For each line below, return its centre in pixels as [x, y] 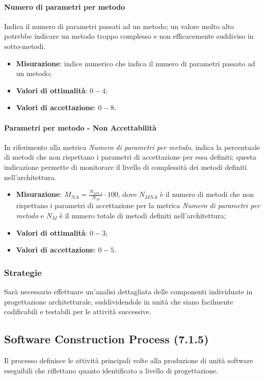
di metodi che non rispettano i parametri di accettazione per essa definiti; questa [130, 157]
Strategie [23, 272]
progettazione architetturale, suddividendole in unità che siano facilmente [119, 301]
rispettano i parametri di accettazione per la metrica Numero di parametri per [138, 205]
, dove [127, 194]
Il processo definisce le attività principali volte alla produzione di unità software [129, 360]
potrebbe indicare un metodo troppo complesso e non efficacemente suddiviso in [129, 36]
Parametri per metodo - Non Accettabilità [80, 127]
